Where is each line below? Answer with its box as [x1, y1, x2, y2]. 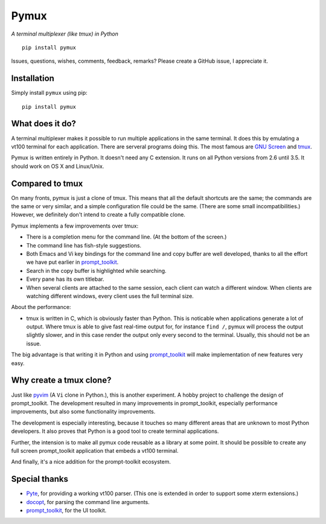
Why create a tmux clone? [11, 375, 112, 386]
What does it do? [11, 118, 77, 129]
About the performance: [11, 304, 71, 311]
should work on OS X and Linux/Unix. [11, 162, 104, 170]
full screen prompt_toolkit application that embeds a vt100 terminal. [11, 447, 179, 454]
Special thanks [11, 474, 69, 484]
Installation [11, 73, 54, 84]
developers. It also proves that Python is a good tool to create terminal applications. [11, 427, 219, 435]
